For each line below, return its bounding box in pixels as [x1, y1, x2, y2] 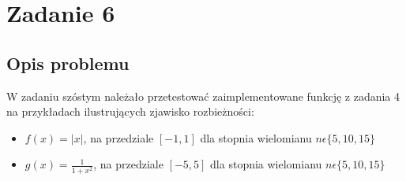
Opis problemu [6, 50, 130, 75]
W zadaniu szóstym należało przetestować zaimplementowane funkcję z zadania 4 [6, 87, 400, 104]
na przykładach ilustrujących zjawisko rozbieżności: [6, 103, 254, 120]
